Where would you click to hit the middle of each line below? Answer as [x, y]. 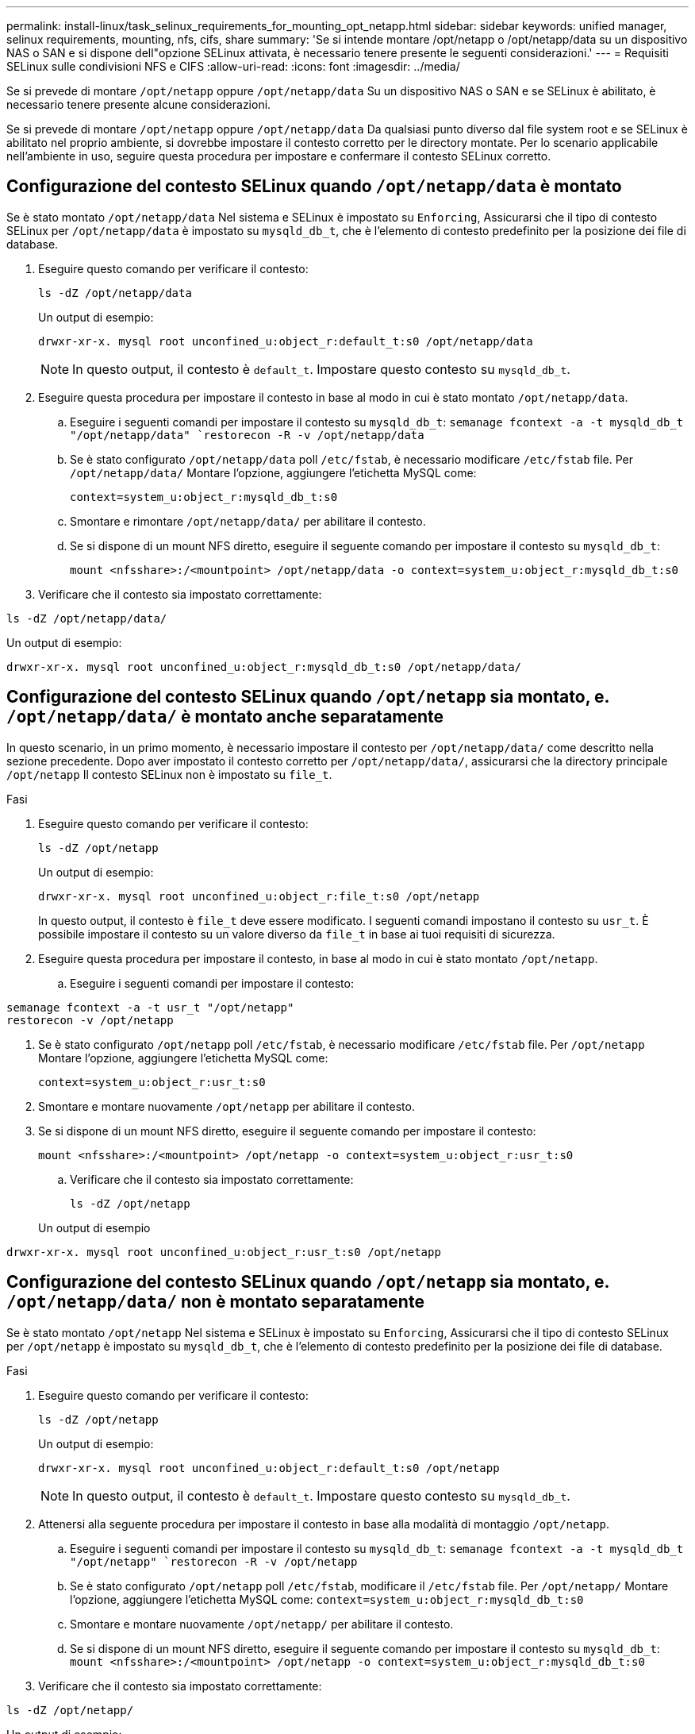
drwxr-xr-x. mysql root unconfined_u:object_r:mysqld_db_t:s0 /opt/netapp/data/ [264, 667]
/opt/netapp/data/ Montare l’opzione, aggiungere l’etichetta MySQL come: [273, 472]
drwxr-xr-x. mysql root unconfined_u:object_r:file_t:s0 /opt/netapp [259, 896]
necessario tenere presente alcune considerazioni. [139, 104]
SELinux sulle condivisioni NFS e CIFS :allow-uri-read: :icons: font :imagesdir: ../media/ [233, 66]
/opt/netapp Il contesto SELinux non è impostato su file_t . [169, 774]
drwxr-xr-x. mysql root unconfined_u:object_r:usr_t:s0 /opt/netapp [224, 1252]
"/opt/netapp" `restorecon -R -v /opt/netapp [214, 1561]
